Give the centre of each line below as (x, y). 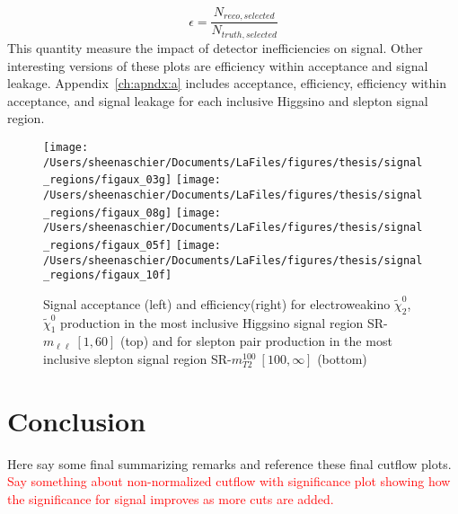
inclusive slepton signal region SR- (137, 359)
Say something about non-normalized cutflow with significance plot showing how (229, 481)
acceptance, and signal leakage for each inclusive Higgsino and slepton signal (218, 100)
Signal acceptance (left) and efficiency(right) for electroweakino (217, 303)
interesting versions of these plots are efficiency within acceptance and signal (218, 65)
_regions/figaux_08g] (108, 213)
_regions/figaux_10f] (108, 275)
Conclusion (77, 420)
